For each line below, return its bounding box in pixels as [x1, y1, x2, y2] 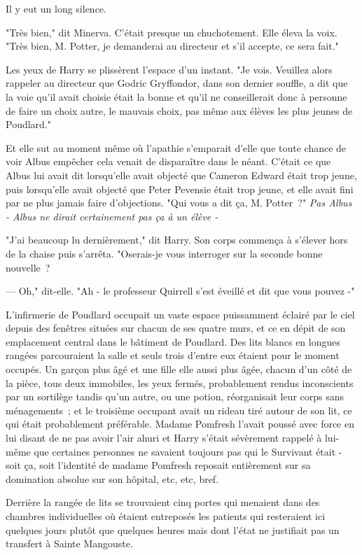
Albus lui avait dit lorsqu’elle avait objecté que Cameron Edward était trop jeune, [6, 167, 357, 182]
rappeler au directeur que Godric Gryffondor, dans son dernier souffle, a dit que [6, 76, 348, 90]
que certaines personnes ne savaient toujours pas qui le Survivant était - [34, 444, 342, 458]
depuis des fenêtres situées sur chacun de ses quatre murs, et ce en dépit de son [6, 321, 346, 335]
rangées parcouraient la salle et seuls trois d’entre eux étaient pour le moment [6, 348, 340, 363]
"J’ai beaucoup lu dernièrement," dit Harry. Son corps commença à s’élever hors [6, 232, 348, 247]
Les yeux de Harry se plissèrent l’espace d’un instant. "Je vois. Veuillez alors [6, 62, 333, 76]
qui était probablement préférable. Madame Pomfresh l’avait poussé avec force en [6, 416, 354, 431]
